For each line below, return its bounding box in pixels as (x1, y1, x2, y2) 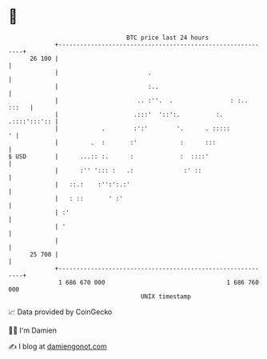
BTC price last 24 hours (126, 34, 209, 42)
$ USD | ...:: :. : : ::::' (8, 152, 209, 161)
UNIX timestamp (140, 292, 192, 301)
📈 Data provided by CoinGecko (8, 307, 113, 317)
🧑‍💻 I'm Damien (8, 325, 58, 335)
